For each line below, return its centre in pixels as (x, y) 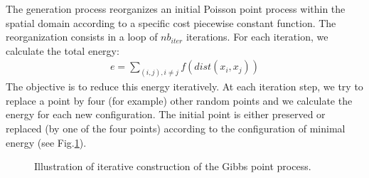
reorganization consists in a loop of (82, 37)
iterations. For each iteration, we (257, 37)
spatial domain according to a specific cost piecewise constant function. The (171, 22)
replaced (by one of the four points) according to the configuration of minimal (176, 129)
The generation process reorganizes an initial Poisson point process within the (176, 9)
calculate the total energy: (63, 50)
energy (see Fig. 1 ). (46, 142)
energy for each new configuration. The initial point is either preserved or (166, 114)
